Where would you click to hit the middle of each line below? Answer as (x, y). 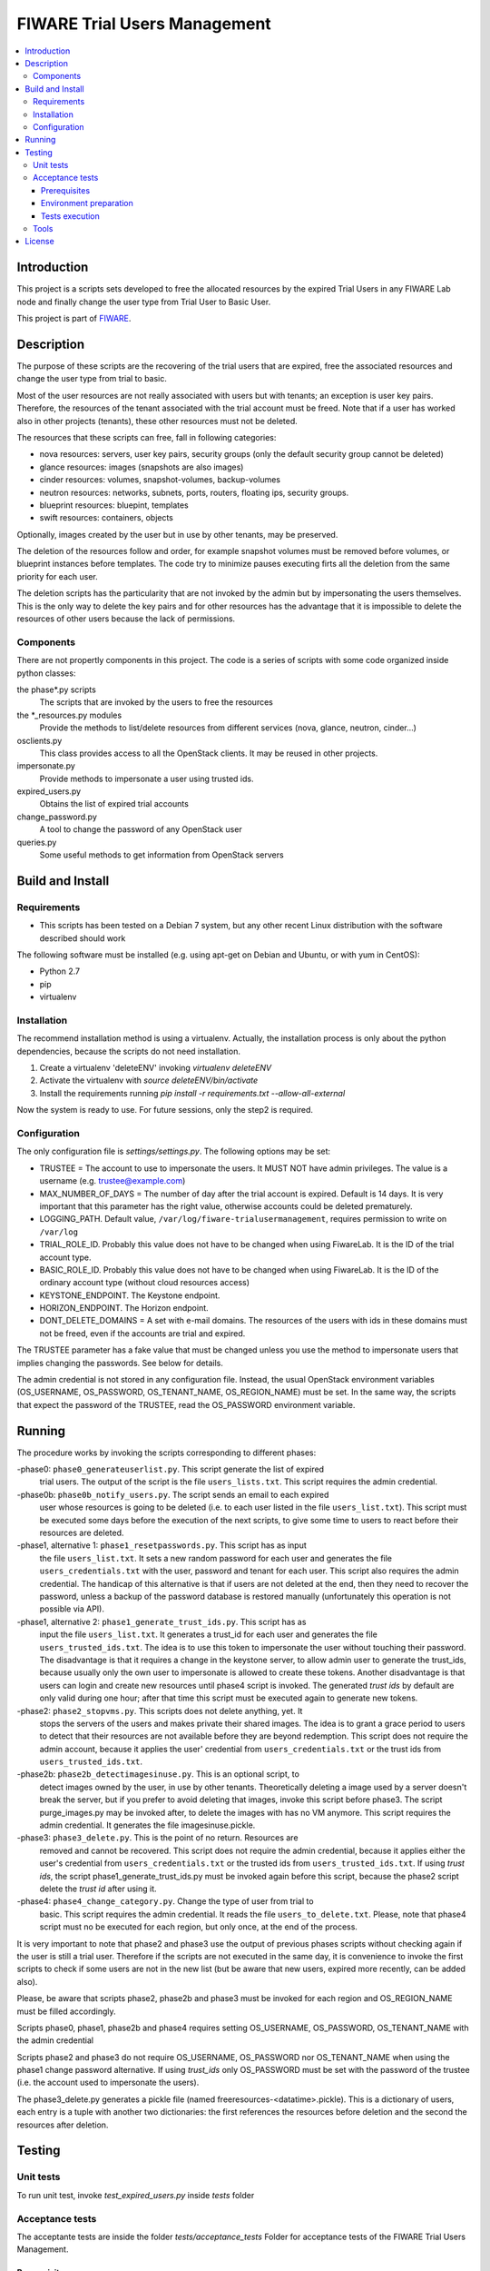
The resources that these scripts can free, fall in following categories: (147, 437)
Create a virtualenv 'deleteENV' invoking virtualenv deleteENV (156, 1068)
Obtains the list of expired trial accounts (114, 804)
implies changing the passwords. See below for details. (120, 1363)
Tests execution (70, 216)
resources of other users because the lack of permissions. (126, 619)
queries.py (37, 842)
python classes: (46, 673)
